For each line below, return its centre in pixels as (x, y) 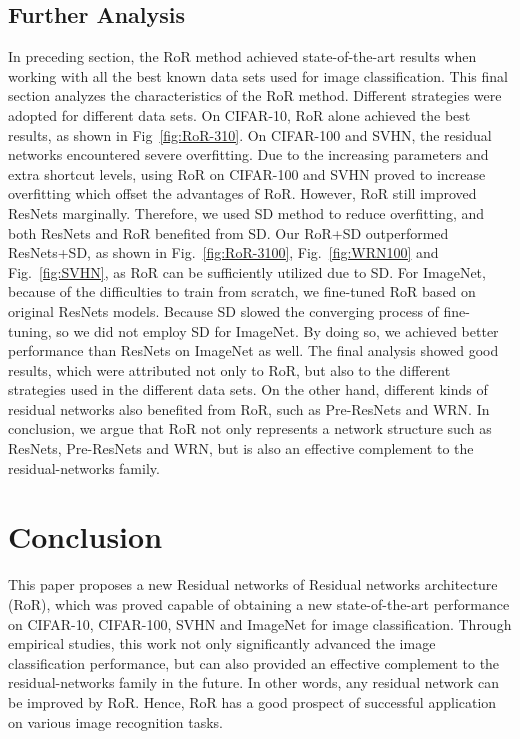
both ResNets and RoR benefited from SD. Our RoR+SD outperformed (228, 232)
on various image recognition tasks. (115, 721)
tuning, (30, 330)
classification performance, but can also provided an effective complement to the (254, 662)
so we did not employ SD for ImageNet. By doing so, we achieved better (277, 330)
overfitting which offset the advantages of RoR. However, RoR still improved (242, 193)
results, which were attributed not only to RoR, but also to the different (229, 369)
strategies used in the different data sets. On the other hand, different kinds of (248, 389)
